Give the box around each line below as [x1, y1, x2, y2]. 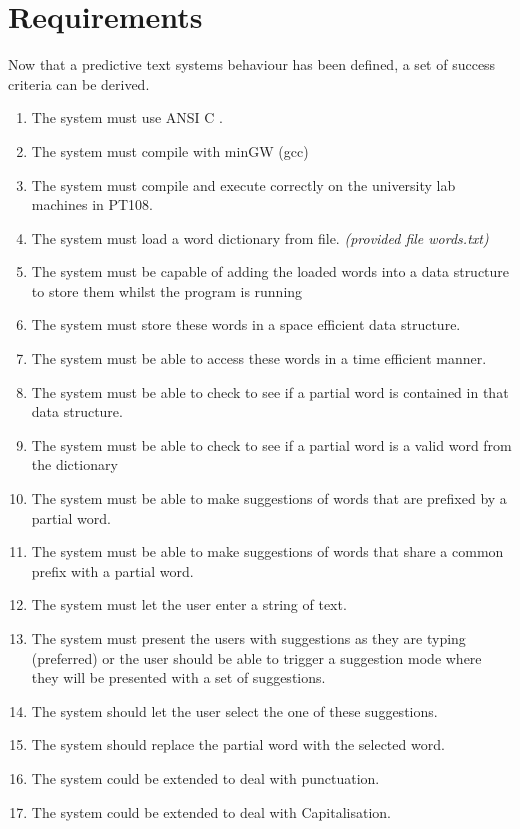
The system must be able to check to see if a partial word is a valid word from [31, 434, 512, 455]
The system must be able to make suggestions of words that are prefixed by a [31, 488, 507, 509]
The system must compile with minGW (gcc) [31, 140, 309, 161]
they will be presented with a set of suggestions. [31, 667, 326, 688]
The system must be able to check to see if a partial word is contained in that [31, 381, 509, 402]
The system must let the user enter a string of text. [31, 594, 347, 615]
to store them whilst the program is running [31, 280, 303, 301]
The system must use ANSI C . [31, 107, 223, 128]
